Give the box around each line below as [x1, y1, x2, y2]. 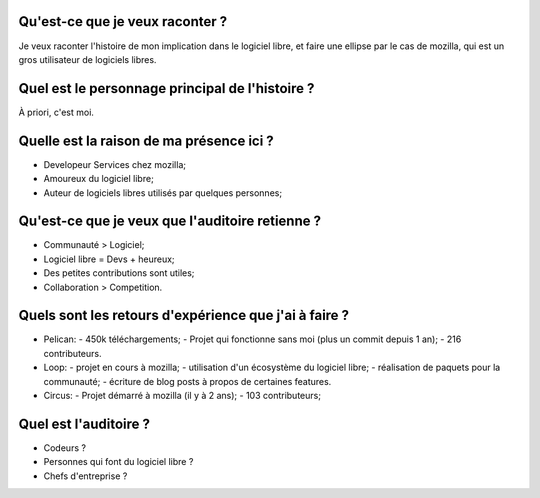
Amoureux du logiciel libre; [43, 173, 154, 185]
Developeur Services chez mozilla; [43, 158, 187, 170]
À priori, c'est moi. [18, 106, 95, 118]
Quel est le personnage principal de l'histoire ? [18, 80, 315, 97]
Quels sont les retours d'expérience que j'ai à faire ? [18, 307, 350, 324]
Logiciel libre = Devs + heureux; [43, 253, 175, 265]
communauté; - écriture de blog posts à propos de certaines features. [43, 375, 332, 387]
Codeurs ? [43, 441, 87, 454]
